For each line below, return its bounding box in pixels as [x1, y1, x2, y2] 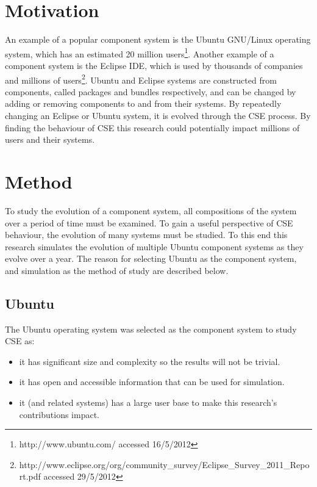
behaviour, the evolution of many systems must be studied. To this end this [5, 228, 288, 241]
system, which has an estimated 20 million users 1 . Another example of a [5, 45, 274, 60]
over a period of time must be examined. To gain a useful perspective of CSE [5, 216, 293, 229]
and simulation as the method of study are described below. [5, 264, 229, 276]
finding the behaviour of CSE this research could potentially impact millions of [5, 121, 300, 134]
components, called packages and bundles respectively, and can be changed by [5, 85, 296, 98]
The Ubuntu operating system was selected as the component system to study [5, 322, 297, 335]
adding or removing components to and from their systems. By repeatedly [5, 97, 282, 110]
